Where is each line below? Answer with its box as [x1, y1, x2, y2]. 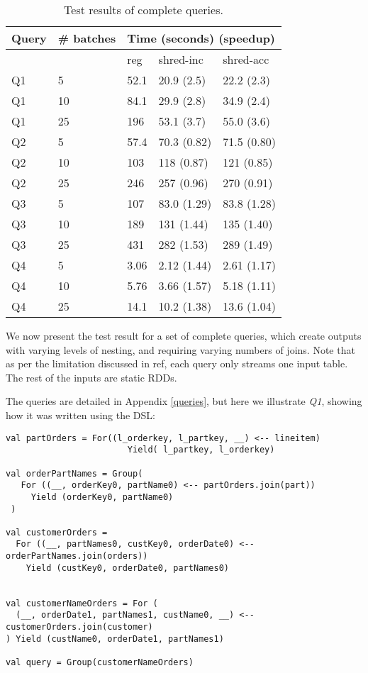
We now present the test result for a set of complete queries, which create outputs [6, 328, 362, 343]
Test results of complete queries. [64, 1, 223, 18]
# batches [57, 30, 116, 46]
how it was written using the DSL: [6, 407, 155, 422]
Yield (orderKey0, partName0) [30, 491, 174, 502]
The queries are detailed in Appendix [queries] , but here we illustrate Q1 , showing [6, 394, 362, 408]
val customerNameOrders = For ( [6, 598, 158, 608]
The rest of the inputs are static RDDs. [6, 369, 177, 384]
